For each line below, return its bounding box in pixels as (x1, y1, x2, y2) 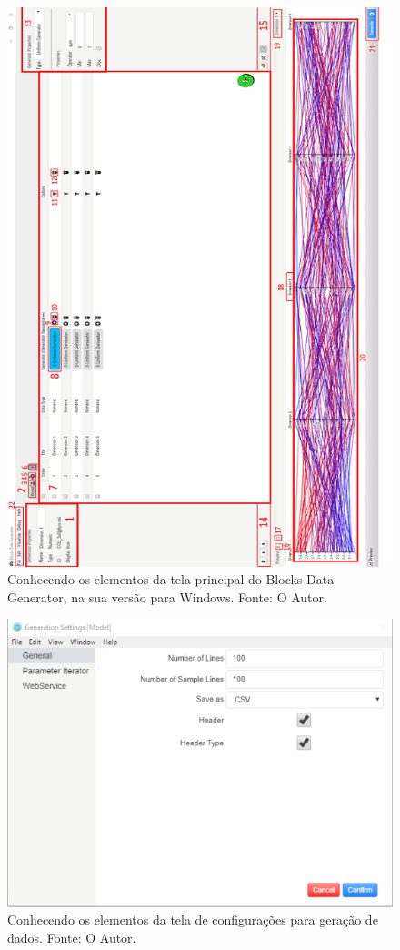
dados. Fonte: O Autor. (7, 927, 136, 946)
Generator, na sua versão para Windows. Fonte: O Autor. (7, 587, 327, 606)
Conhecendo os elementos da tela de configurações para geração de (7, 910, 378, 929)
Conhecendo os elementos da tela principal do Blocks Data (7, 570, 335, 589)
